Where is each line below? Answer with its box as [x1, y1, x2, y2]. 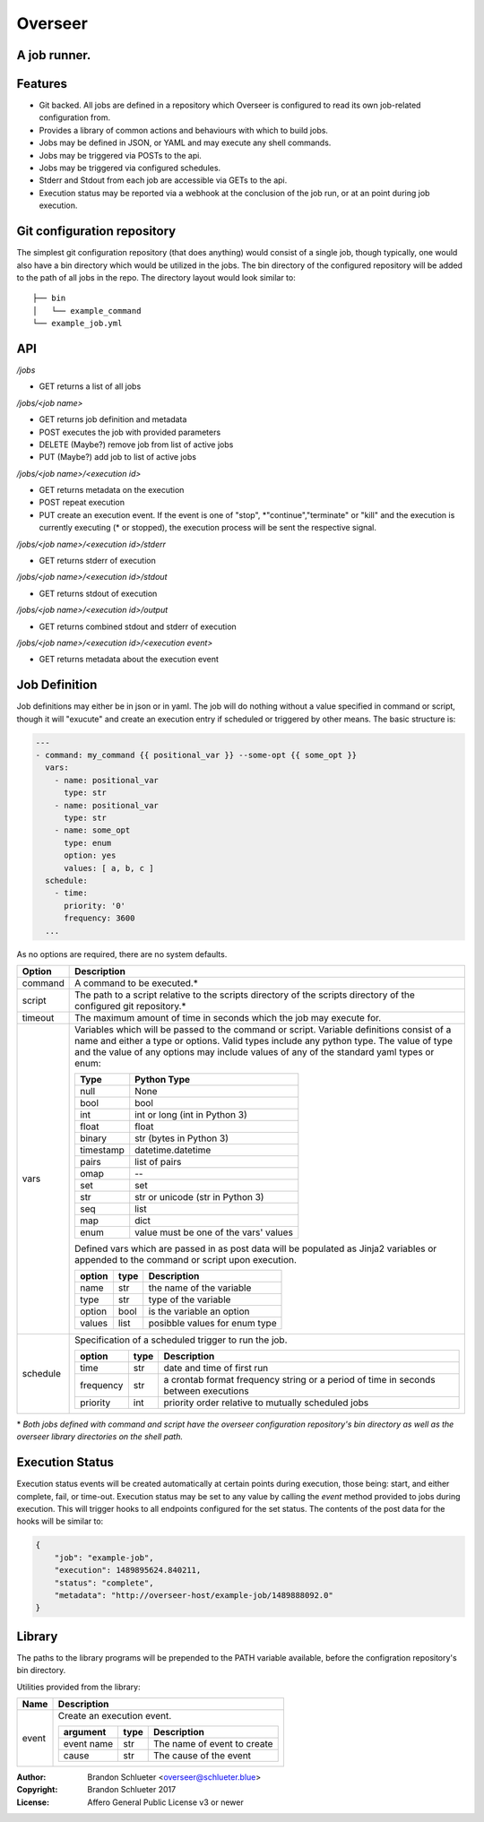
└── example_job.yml [32, 318, 123, 329]
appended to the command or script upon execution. [74, 1253, 298, 1265]
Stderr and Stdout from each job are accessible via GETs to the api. [39, 175, 288, 186]
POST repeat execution [39, 497, 125, 508]
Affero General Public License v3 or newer [87, 1797, 244, 1808]
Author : [16, 1771, 47, 1783]
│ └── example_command [32, 306, 142, 315]
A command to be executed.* [74, 977, 199, 989]
